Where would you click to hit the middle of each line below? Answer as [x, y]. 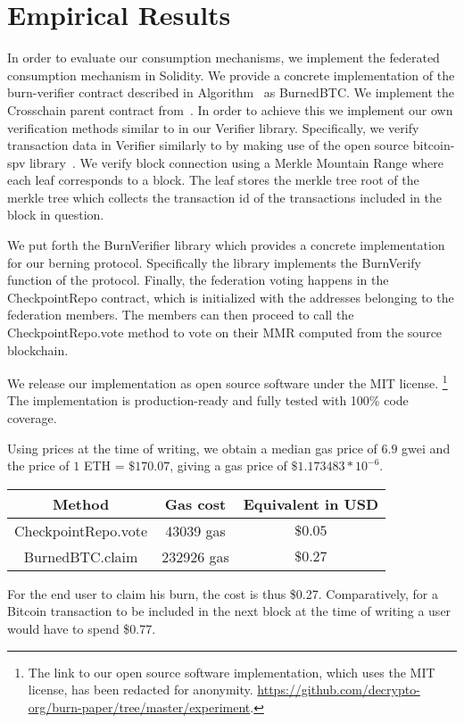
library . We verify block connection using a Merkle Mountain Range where [236, 162]
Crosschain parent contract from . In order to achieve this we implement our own [230, 109]
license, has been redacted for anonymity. [141, 690]
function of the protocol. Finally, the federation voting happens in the [198, 280]
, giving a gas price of [228, 465]
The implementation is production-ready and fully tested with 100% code [208, 400]
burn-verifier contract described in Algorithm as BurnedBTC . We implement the [231, 92]
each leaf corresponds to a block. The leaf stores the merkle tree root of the [213, 180]
